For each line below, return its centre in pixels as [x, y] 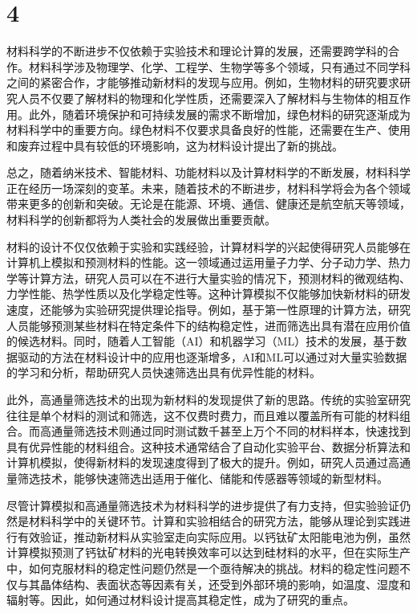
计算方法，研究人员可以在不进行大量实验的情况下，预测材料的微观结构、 [219, 278]
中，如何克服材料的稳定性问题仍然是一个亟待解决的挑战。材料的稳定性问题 [203, 568]
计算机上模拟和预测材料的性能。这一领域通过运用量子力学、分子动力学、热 [203, 262]
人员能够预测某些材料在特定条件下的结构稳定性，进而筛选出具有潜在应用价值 [208, 325]
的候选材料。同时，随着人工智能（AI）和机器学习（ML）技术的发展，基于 [201, 341]
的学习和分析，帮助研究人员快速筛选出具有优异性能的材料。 [164, 372]
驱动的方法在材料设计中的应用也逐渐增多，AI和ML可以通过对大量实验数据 [212, 356]
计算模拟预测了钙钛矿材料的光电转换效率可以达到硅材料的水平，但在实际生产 [208, 552]
